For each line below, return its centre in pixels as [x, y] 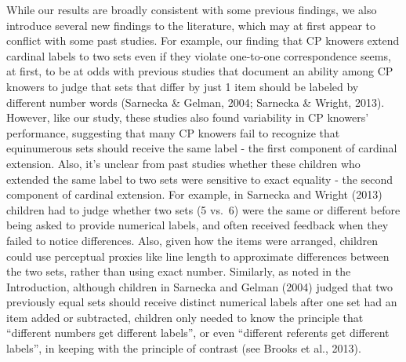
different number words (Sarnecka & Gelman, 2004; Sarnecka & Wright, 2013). [196, 102]
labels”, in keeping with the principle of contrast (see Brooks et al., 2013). [184, 348]
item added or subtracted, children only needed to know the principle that [185, 317]
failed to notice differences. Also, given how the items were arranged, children [192, 240]
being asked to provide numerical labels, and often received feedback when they [198, 225]
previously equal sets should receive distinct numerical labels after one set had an [202, 302]
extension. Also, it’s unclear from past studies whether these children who [183, 163]
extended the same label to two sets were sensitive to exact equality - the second [200, 179]
